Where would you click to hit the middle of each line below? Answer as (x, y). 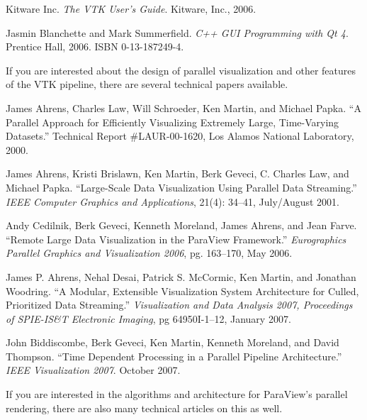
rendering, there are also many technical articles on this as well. (144, 408)
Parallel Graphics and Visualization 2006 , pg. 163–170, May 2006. (149, 253)
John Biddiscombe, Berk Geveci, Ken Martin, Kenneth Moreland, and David (173, 342)
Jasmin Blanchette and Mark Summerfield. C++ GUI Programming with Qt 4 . (177, 32)
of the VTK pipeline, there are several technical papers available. (147, 84)
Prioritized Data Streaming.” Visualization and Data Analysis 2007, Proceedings (179, 305)
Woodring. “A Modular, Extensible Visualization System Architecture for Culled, (182, 291)
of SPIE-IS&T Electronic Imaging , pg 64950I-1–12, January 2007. (148, 318)
